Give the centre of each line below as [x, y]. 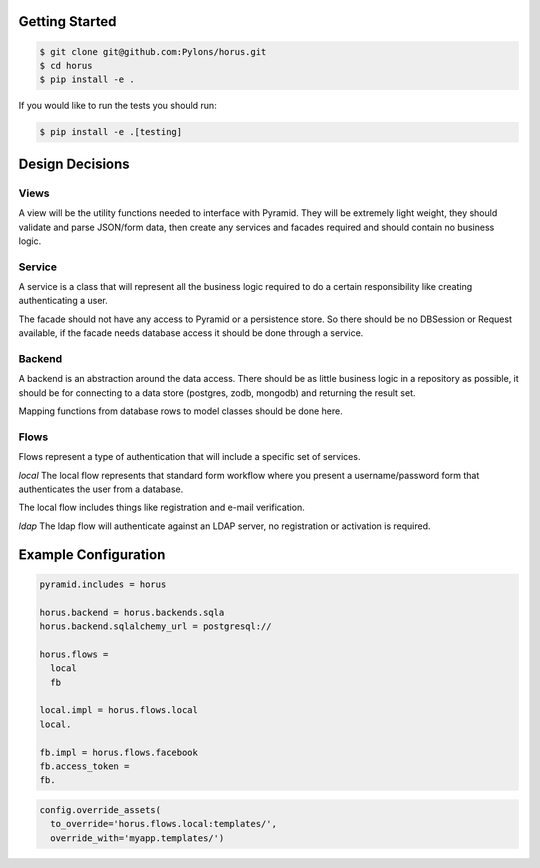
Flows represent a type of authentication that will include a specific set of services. [189, 457]
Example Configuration [92, 554]
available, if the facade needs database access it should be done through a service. [191, 333]
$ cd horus [66, 65]
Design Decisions [74, 163]
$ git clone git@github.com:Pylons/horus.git [153, 51]
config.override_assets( [100, 809]
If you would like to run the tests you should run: [117, 106]
